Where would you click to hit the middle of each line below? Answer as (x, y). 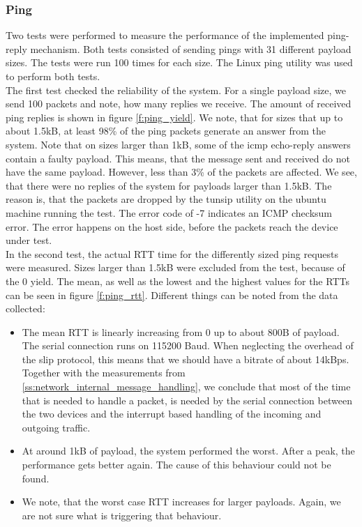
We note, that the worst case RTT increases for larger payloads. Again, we (181, 502)
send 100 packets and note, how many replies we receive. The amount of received (179, 104)
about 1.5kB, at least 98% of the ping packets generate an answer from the (166, 131)
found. (36, 478)
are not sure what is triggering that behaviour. (122, 515)
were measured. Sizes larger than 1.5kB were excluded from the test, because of (175, 267)
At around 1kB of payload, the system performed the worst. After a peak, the (188, 451)
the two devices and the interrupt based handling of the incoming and (172, 414)
